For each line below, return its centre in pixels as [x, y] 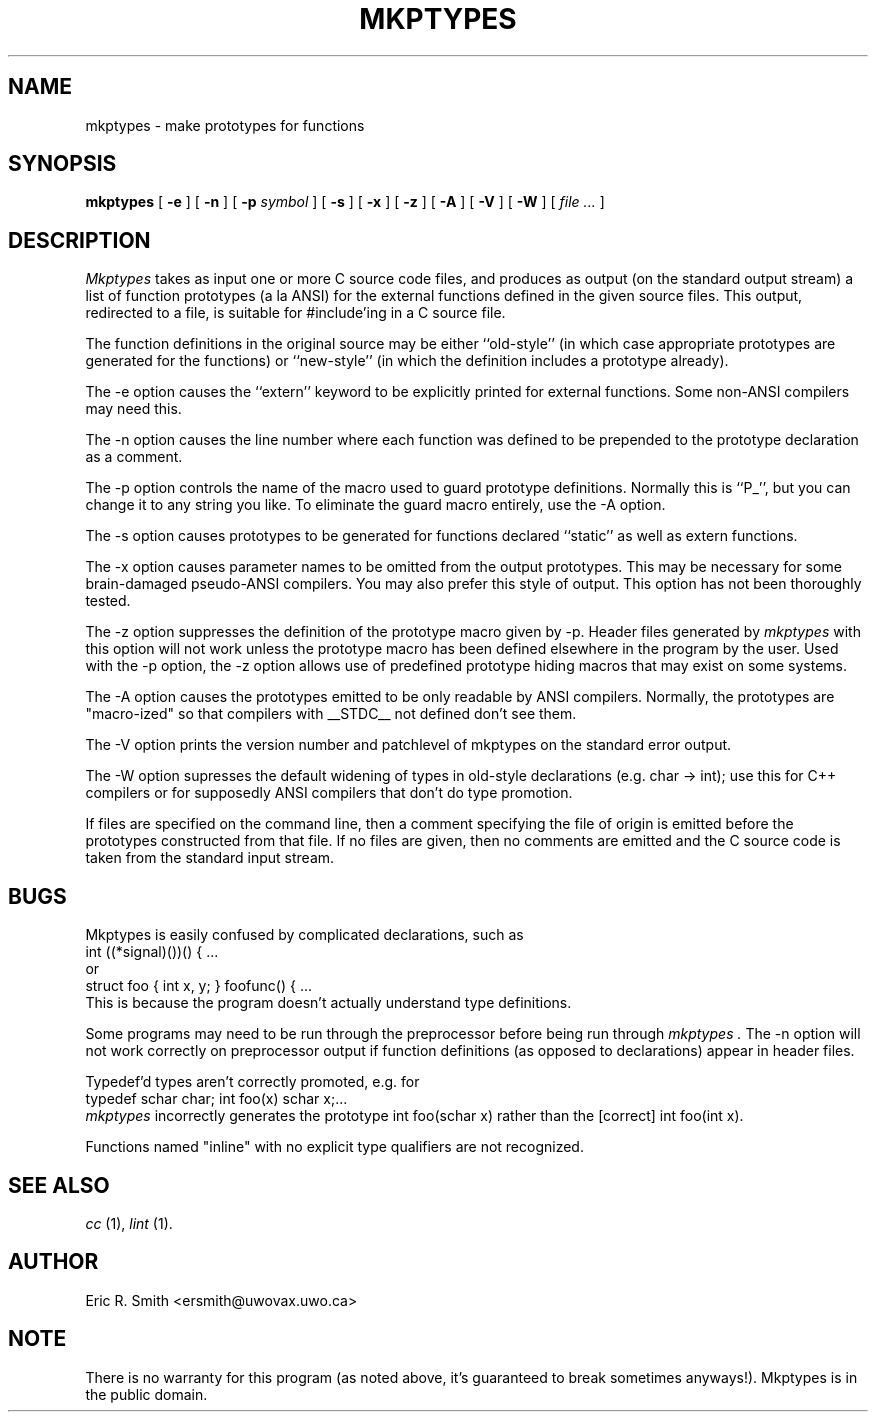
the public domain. [146, 1394]
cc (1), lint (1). [129, 1223]
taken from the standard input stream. [210, 858]
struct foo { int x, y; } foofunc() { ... [199, 986]
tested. [108, 601]
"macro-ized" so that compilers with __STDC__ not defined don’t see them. [331, 714]
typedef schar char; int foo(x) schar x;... [216, 1099]
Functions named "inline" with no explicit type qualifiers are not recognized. [334, 1147]
